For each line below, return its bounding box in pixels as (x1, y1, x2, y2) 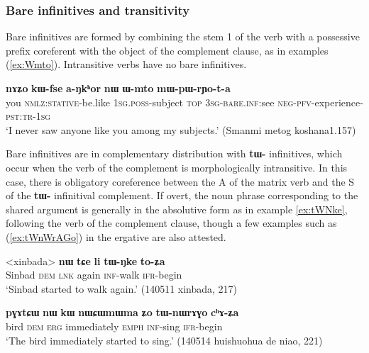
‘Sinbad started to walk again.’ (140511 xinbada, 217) (6, 281, 238, 296)
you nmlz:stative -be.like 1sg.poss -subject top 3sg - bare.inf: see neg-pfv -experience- (6, 94, 363, 109)
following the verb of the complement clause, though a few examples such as (6, 215, 337, 230)
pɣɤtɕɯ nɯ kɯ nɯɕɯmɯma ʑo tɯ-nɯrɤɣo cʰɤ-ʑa (6, 305, 239, 320)
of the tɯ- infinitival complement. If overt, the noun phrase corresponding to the (6, 188, 358, 203)
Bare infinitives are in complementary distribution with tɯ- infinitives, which (6, 146, 343, 161)
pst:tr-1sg (6, 108, 51, 123)
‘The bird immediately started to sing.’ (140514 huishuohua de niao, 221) (6, 332, 323, 347)
